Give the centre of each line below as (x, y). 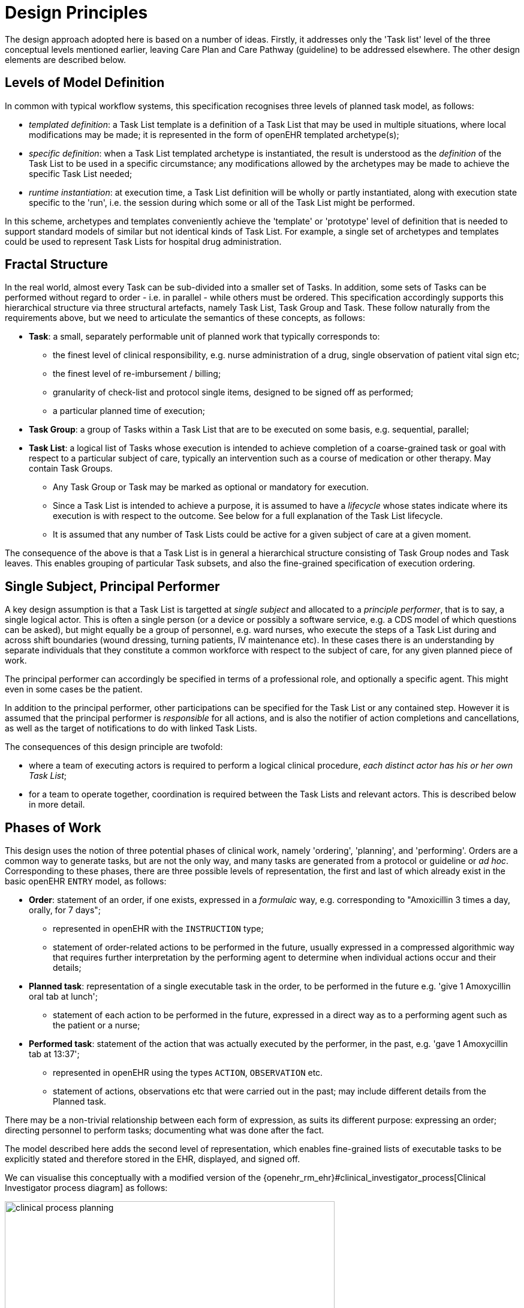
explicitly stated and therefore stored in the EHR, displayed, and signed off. (153, 1159)
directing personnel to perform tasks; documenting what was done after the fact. (165, 1130)
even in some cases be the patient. (74, 689)
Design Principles (76, 13)
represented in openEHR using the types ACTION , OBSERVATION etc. (188, 1073)
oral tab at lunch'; (63, 997)
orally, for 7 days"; (65, 910)
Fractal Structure (57, 265)
